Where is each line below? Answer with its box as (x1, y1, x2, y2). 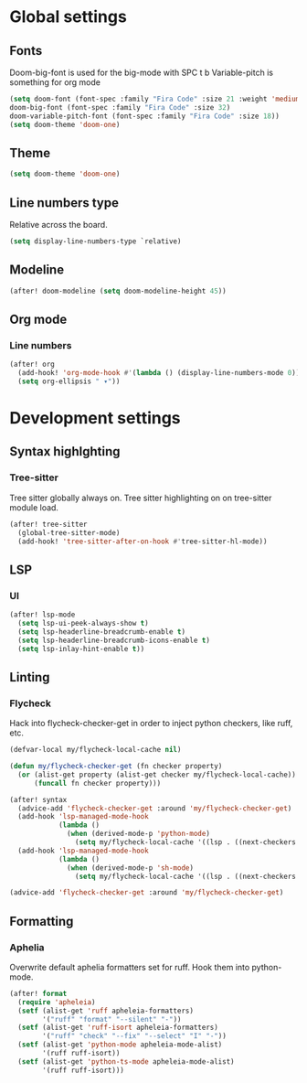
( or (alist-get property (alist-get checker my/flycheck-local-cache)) (17, 770, 297, 779)
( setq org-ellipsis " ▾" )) (17, 377, 121, 386)
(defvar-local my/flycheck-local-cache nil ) (9, 745, 182, 755)
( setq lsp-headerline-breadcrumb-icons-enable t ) (17, 636, 210, 645)
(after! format (9, 989, 68, 998)
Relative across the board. (9, 220, 108, 230)
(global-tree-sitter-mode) (17, 528, 121, 537)
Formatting (9, 913, 74, 929)
